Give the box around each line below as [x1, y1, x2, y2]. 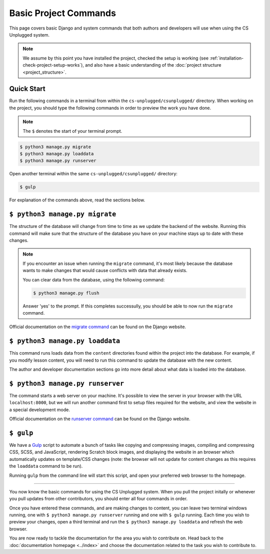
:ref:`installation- [209, 55, 244, 61]
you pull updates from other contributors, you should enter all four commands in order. [9, 496, 187, 502]
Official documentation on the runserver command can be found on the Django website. [9, 416, 191, 422]
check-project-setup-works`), [22, 62, 84, 68]
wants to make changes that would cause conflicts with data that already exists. [22, 267, 187, 273]
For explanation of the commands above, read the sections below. [9, 197, 145, 203]
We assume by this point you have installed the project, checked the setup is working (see [22, 55, 209, 61]
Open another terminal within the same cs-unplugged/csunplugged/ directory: [9, 171, 177, 177]
